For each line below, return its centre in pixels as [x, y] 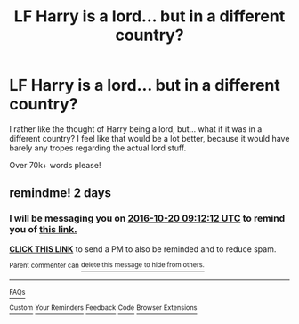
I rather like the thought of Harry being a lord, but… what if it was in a [136, 129]
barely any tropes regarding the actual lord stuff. [98, 148]
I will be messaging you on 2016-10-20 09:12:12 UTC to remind [147, 218]
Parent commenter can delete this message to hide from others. [107, 265]
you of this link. [43, 230]
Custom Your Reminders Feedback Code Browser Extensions [103, 308]
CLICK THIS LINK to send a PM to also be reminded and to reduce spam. [143, 249]
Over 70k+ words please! [55, 165]
